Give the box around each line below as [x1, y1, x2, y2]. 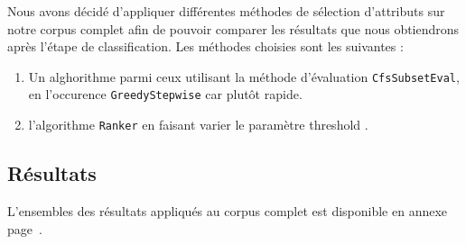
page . [7, 219, 42, 238]
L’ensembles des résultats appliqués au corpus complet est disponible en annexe [7, 201, 448, 220]
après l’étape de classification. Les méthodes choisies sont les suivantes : [7, 37, 404, 56]
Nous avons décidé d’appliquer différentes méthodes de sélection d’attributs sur [7, 2, 445, 20]
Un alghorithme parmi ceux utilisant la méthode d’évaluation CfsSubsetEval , [28, 67, 460, 86]
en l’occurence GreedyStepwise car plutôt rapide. [28, 85, 303, 104]
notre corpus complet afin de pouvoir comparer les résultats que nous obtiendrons [7, 19, 460, 38]
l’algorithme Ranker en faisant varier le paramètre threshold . [28, 115, 368, 134]
